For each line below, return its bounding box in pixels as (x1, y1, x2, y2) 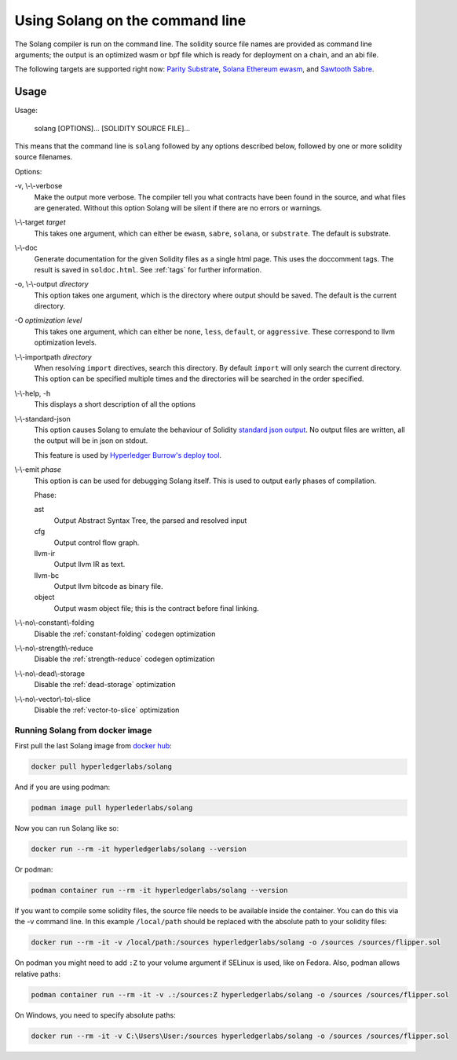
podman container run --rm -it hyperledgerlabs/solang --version (31, 886, 288, 895)
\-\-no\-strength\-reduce (14, 644, 93, 653)
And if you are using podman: (14, 782, 110, 792)
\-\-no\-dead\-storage (14, 668, 86, 678)
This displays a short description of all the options (34, 400, 196, 409)
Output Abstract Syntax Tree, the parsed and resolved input (53, 515, 247, 525)
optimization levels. (34, 338, 97, 347)
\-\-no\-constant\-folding (14, 618, 94, 627)
